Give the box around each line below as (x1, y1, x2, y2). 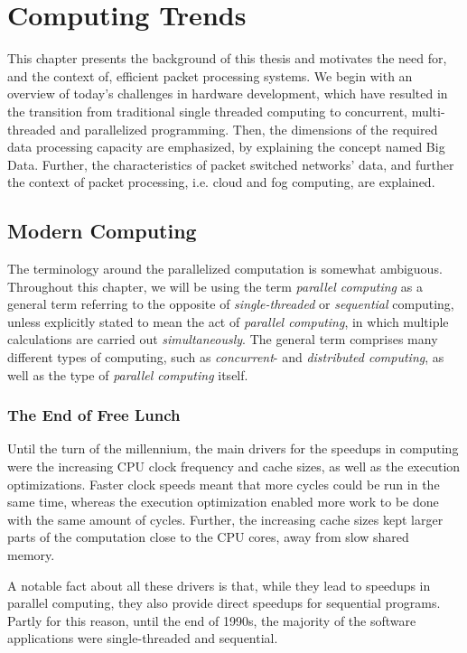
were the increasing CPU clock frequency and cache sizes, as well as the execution (7, 457, 461, 476)
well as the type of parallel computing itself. (7, 365, 248, 384)
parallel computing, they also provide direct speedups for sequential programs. (7, 593, 441, 612)
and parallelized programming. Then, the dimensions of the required (60, 119, 438, 138)
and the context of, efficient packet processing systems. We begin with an (7, 66, 413, 85)
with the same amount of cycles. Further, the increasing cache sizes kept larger (7, 509, 444, 528)
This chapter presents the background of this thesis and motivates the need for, (7, 49, 447, 68)
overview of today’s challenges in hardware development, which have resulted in (7, 84, 448, 103)
